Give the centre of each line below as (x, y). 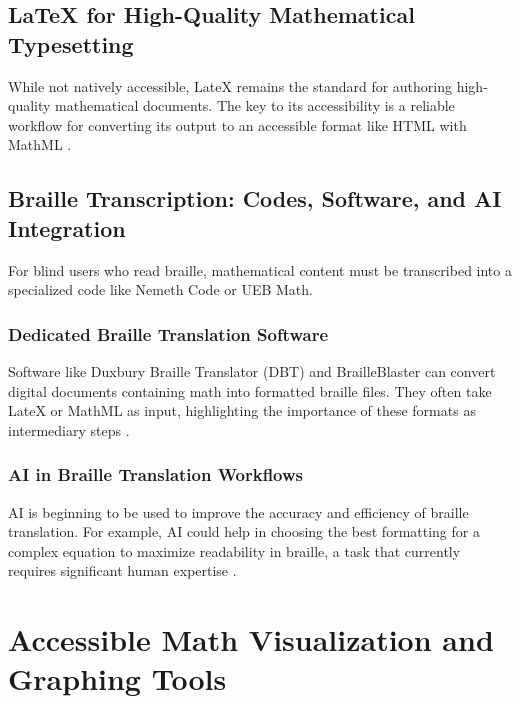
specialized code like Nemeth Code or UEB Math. (160, 289)
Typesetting (71, 43)
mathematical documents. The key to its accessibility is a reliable (255, 105)
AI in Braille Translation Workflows (156, 474)
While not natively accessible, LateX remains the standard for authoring (230, 85)
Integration (67, 227)
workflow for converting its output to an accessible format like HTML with (237, 124)
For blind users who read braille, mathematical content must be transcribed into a (260, 269)
